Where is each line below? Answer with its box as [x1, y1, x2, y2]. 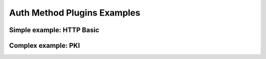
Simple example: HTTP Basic [9, 26, 100, 34]
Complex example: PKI [9, 41, 80, 50]
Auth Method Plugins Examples [9, 7, 140, 18]
